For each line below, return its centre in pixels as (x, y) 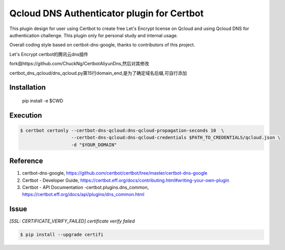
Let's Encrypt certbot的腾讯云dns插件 (49, 54)
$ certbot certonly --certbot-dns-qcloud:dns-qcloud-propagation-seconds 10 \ (122, 130)
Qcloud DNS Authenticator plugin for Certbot (106, 13)
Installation (27, 87)
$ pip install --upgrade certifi (62, 235)
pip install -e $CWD (43, 101)
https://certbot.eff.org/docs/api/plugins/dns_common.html (83, 195)
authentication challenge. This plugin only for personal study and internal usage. (94, 35)
